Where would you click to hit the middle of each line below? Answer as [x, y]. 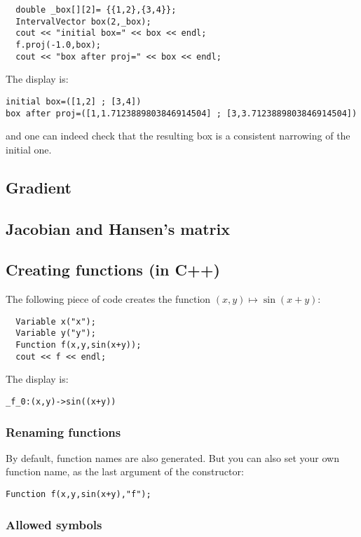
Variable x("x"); [56, 321]
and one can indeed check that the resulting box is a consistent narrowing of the [178, 136]
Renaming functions [63, 431]
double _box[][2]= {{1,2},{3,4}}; [96, 10]
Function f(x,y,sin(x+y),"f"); [79, 495]
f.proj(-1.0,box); [59, 45]
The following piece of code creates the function [108, 299]
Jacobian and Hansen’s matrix [118, 228]
